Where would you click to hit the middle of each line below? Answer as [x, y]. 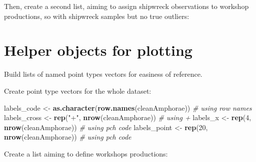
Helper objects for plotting [98, 50]
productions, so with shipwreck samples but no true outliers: [97, 16]
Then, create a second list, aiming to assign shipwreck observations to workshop [126, 6]
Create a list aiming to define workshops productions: [86, 153]
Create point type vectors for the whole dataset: [78, 90]
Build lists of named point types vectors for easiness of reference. [103, 74]
